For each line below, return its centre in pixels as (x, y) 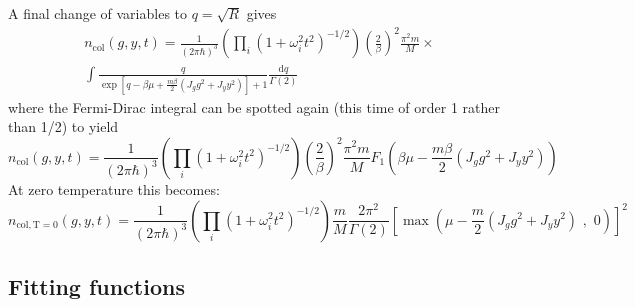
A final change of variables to (98, 13)
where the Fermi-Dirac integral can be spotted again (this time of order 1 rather (254, 106)
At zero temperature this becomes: (114, 188)
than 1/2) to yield (63, 126)
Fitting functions (96, 285)
